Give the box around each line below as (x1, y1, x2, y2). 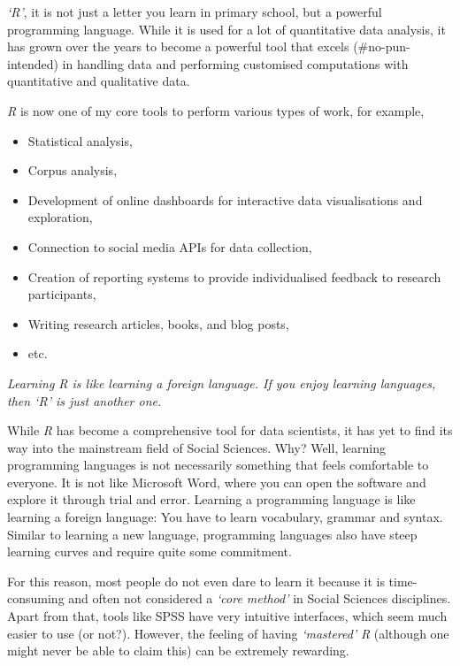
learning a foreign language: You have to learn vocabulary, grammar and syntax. (7, 508, 443, 526)
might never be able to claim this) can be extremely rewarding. (7, 641, 349, 660)
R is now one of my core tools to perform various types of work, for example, (7, 101, 425, 119)
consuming (7, 589, 65, 608)
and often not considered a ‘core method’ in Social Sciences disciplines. (68, 589, 451, 608)
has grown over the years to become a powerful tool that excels (7, 37, 349, 56)
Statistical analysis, (27, 131, 133, 149)
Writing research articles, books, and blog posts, (27, 314, 289, 333)
